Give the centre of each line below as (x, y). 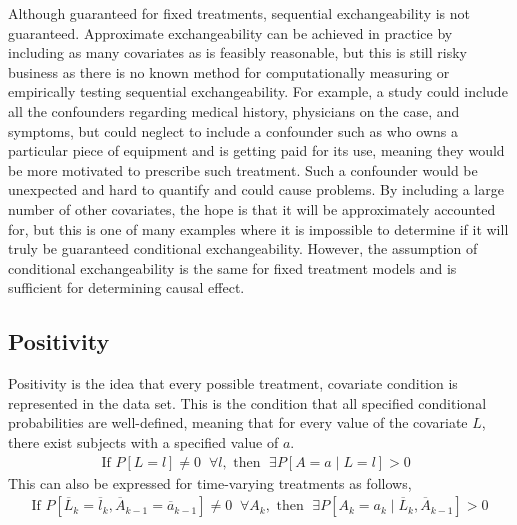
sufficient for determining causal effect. (126, 287)
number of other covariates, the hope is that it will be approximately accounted (252, 208)
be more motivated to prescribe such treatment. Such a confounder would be (243, 169)
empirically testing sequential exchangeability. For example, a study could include (258, 91)
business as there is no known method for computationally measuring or (229, 71)
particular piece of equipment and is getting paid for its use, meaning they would (256, 150)
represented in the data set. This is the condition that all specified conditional (247, 402)
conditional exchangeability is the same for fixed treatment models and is (232, 267)
